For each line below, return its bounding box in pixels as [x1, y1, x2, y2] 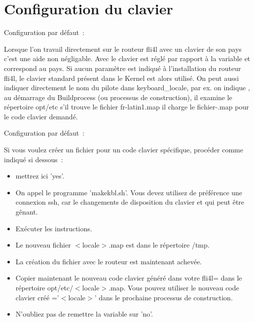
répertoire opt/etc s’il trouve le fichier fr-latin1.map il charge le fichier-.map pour [4, 102, 249, 112]
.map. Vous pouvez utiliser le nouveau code [109, 283, 239, 292]
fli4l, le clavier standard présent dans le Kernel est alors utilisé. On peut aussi [4, 72, 239, 83]
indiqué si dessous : [4, 154, 63, 164]
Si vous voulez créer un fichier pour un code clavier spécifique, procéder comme [4, 144, 243, 155]
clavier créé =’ [15, 292, 59, 302]
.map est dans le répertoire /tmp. [109, 240, 210, 250]
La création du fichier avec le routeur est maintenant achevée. [15, 256, 202, 266]
